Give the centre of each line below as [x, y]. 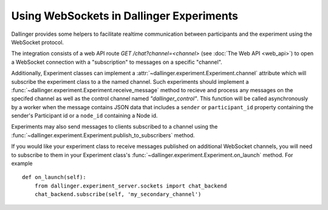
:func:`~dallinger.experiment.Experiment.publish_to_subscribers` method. [103, 135]
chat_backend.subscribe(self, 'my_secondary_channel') [118, 195]
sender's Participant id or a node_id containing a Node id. [84, 116]
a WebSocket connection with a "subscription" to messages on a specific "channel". [117, 62]
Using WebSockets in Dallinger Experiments [125, 16]
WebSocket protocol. [37, 42]
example [22, 163]
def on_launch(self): [54, 177]
